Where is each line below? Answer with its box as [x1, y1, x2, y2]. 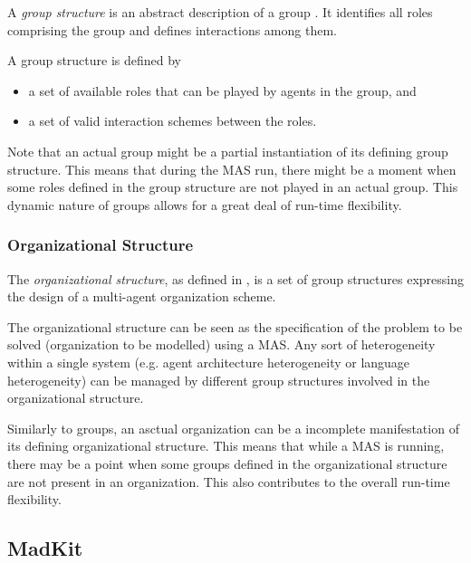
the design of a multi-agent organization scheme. [7, 287, 276, 306]
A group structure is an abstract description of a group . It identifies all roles [7, 3, 433, 21]
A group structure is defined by [7, 51, 182, 70]
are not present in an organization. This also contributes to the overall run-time [7, 472, 450, 491]
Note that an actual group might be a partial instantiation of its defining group [7, 141, 448, 160]
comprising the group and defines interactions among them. [7, 20, 337, 39]
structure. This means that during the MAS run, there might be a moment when [7, 159, 457, 178]
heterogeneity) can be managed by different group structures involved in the [7, 370, 430, 389]
